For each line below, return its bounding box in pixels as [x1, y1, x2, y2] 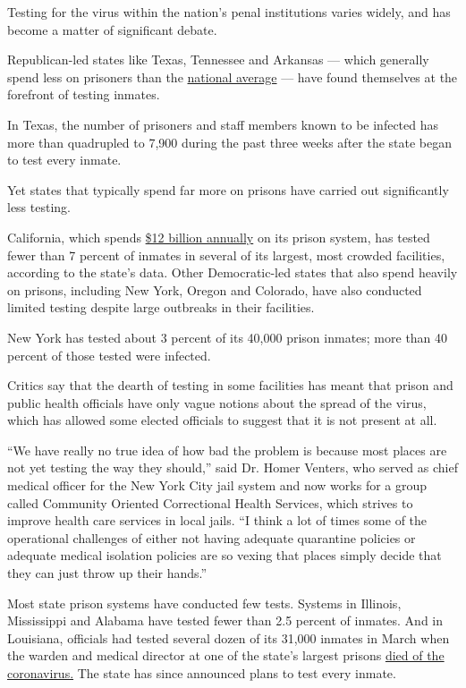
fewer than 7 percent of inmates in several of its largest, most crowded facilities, [7, 245, 445, 264]
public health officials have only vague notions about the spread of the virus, [7, 393, 427, 412]
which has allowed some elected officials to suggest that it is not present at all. [7, 411, 437, 429]
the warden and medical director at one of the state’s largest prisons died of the [7, 646, 445, 665]
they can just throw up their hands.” [7, 564, 208, 582]
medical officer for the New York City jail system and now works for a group [7, 476, 428, 495]
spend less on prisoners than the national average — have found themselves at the [7, 67, 458, 86]
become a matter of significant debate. [7, 20, 217, 38]
